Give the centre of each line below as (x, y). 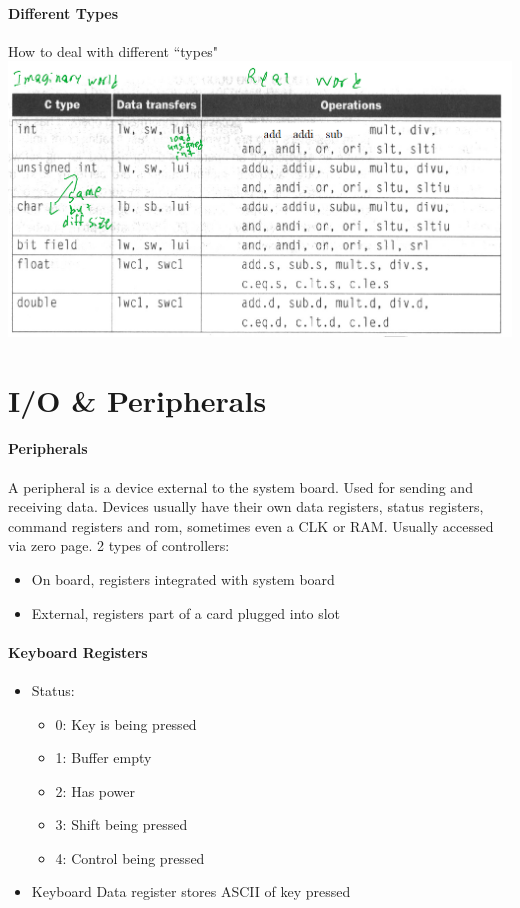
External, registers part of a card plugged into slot (186, 612)
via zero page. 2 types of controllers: (119, 545)
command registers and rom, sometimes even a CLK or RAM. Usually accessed (251, 525)
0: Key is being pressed (126, 723)
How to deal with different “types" (113, 50)
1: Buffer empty (103, 757)
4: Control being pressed (130, 857)
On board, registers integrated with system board (183, 578)
